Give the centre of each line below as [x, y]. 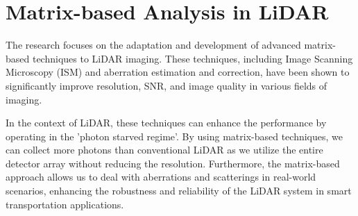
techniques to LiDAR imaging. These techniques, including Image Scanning [193, 58]
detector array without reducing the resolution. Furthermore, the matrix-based [173, 163]
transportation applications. [65, 204]
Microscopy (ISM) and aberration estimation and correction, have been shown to [178, 72]
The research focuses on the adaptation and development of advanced [153, 45]
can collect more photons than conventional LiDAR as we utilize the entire [164, 150]
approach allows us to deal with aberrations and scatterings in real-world [161, 177]
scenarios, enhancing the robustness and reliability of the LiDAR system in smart [179, 191]
